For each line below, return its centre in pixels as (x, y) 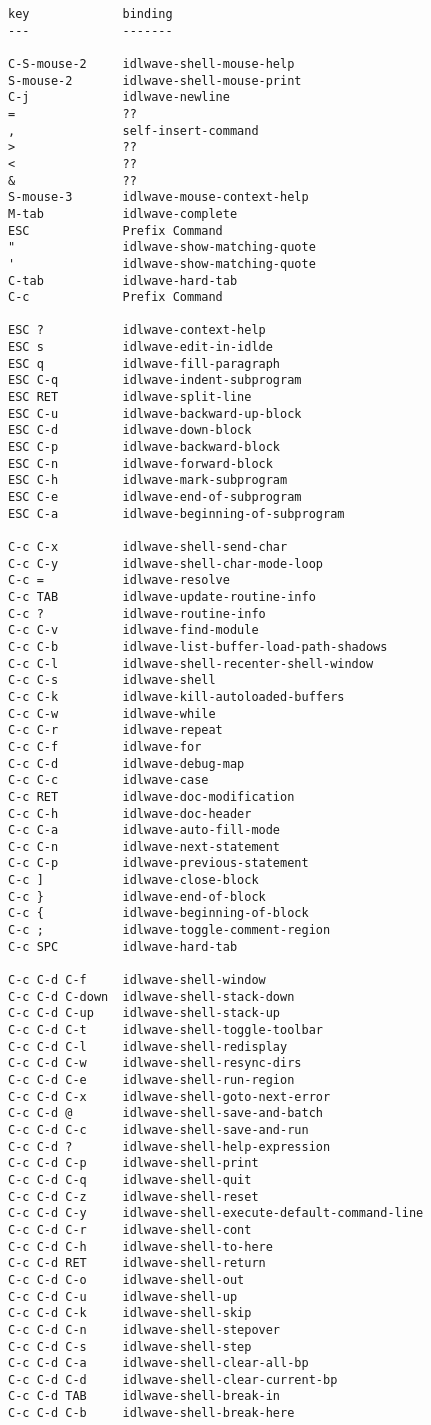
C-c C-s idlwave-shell (112, 680)
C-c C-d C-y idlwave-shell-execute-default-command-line (216, 1213)
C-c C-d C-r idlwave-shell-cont (130, 1229)
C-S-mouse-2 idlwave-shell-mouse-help (151, 63)
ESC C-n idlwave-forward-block (140, 463)
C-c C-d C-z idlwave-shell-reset (133, 1196)
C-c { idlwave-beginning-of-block (158, 913)
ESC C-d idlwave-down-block (130, 430)
